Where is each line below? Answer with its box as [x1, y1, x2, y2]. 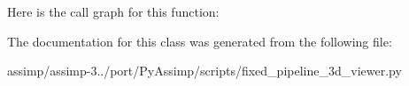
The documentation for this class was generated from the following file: [7, 32, 392, 50]
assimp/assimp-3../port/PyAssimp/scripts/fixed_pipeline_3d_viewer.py [7, 61, 402, 80]
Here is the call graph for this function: [7, 3, 220, 20]
